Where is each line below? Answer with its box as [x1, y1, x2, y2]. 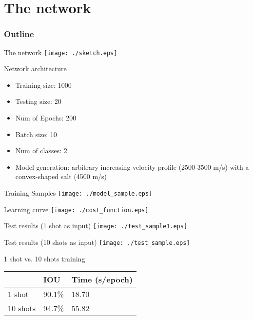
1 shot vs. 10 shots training [4, 253, 85, 263]
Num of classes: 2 [15, 145, 67, 156]
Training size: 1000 [15, 80, 72, 90]
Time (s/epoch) [71, 274, 133, 285]
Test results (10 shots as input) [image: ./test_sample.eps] [4, 237, 190, 247]
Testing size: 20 [15, 96, 61, 106]
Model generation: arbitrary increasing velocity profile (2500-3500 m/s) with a [15, 161, 249, 172]
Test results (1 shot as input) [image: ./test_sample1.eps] [4, 220, 188, 231]
